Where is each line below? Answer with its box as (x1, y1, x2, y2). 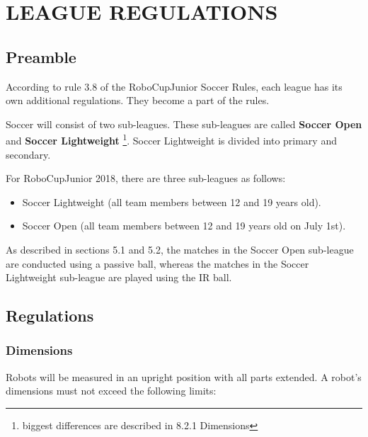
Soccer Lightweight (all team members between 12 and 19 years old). (22, 194, 321, 209)
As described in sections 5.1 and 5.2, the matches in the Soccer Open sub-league (6, 242, 354, 256)
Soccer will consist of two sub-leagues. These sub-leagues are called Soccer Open (6, 116, 362, 131)
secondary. (6, 147, 51, 161)
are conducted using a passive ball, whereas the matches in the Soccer (6, 256, 309, 271)
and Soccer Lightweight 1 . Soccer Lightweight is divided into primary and (6, 131, 337, 148)
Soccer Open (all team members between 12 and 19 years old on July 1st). (22, 218, 346, 233)
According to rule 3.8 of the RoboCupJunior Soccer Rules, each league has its (6, 79, 343, 93)
